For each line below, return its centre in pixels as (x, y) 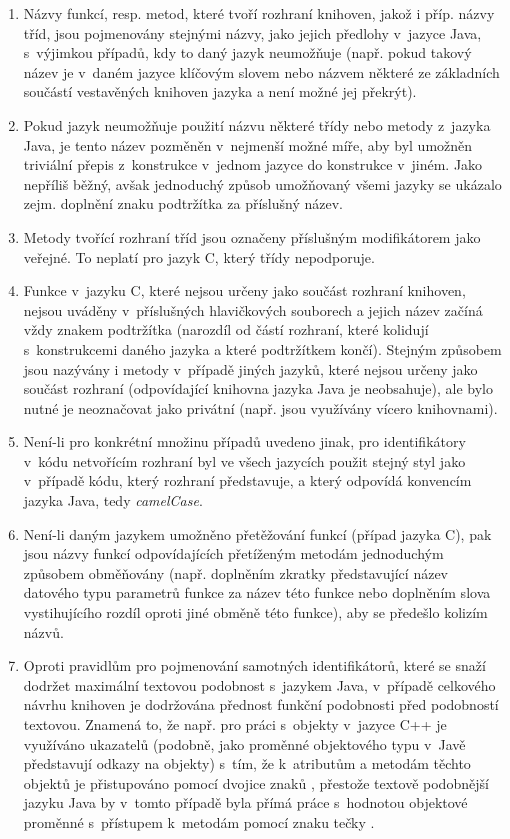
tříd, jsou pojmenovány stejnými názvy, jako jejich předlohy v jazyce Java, (252, 32)
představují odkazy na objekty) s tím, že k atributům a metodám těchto (247, 763)
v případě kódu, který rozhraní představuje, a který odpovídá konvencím (247, 480)
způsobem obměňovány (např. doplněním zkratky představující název (235, 572)
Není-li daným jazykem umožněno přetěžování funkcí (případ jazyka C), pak (257, 533)
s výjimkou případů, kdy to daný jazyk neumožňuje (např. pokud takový (247, 52)
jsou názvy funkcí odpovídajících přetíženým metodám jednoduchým (233, 553)
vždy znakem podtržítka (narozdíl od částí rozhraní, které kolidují (226, 329)
